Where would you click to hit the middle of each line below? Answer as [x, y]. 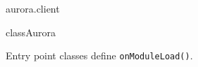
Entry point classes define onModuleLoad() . [99, 55]
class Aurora [31, 32]
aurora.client [33, 8]
